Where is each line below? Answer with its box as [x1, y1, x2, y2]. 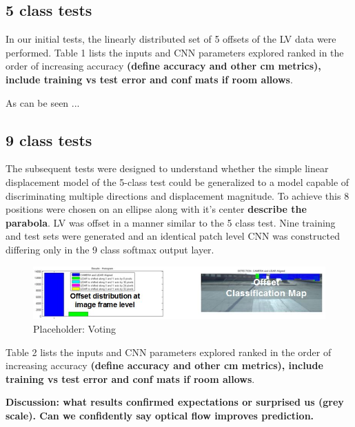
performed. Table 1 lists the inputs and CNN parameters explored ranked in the [6, 45, 344, 59]
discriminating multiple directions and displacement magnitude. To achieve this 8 [6, 188, 349, 202]
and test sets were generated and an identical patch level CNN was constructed [6, 229, 340, 243]
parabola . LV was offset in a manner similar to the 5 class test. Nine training [6, 215, 336, 229]
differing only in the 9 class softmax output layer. [6, 242, 214, 256]
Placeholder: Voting [33, 321, 116, 335]
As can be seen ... [6, 95, 80, 110]
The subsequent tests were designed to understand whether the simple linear [6, 161, 329, 176]
